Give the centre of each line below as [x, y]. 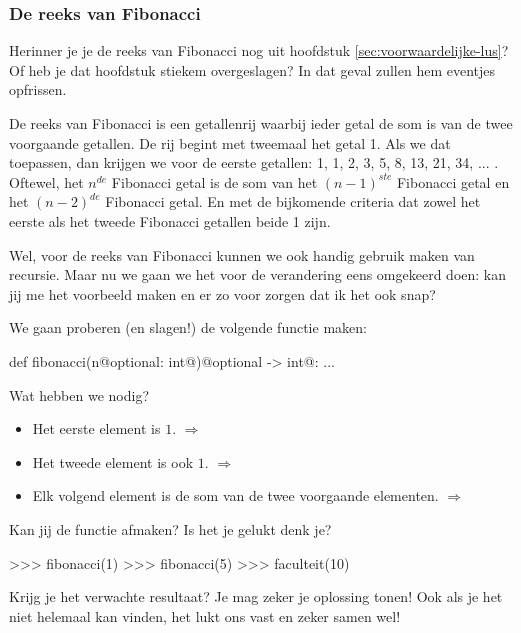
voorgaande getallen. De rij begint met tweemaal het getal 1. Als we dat [230, 142]
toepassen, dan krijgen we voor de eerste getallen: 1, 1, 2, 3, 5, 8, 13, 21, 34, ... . [254, 162]
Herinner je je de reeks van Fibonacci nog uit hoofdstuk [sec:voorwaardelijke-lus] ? [259, 50]
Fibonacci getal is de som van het [214, 181]
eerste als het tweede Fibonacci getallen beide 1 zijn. [170, 220]
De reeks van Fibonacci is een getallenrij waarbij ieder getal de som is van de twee [261, 123]
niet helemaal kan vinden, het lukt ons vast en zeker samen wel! [205, 615]
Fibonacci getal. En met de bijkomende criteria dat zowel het [293, 201]
